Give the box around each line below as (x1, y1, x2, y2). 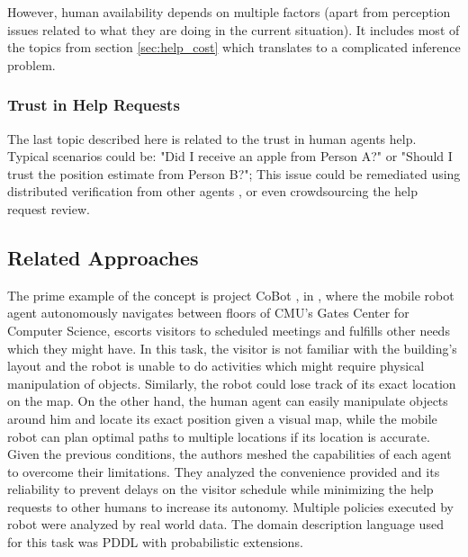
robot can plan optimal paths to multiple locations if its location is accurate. (7, 427, 430, 445)
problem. (7, 55, 56, 74)
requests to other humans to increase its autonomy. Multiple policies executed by (7, 497, 454, 516)
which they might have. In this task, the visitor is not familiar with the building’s (7, 338, 457, 357)
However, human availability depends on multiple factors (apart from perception (7, 3, 451, 21)
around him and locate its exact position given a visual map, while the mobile (7, 409, 437, 427)
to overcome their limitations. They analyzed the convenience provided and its (7, 462, 440, 481)
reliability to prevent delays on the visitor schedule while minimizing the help (7, 480, 434, 499)
